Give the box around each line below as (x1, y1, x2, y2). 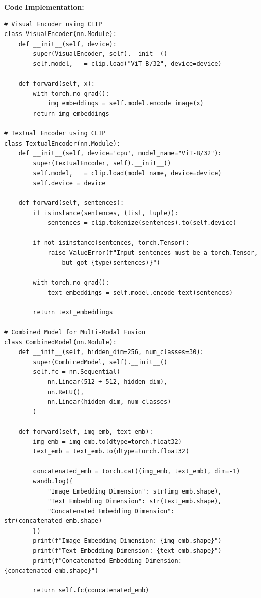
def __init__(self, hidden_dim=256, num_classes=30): (18, 348, 204, 356)
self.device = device (33, 180, 106, 187)
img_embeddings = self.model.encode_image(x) (47, 100, 204, 108)
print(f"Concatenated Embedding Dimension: (33, 557, 182, 565)
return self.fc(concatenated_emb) (33, 587, 150, 594)
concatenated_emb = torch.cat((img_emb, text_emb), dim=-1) (33, 468, 240, 475)
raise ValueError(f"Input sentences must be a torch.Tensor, (47, 249, 258, 257)
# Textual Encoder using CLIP (4, 130, 106, 137)
